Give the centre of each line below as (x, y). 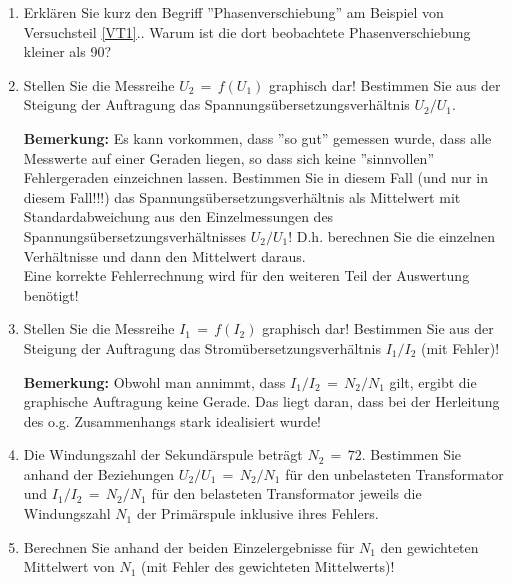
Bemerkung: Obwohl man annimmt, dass (154, 381)
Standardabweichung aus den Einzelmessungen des (178, 216)
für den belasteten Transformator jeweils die (286, 493)
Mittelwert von (69, 566)
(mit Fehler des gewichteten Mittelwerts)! (268, 566)
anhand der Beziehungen (99, 473)
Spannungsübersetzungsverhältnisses (135, 235)
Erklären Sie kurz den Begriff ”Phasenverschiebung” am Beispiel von (233, 12)
